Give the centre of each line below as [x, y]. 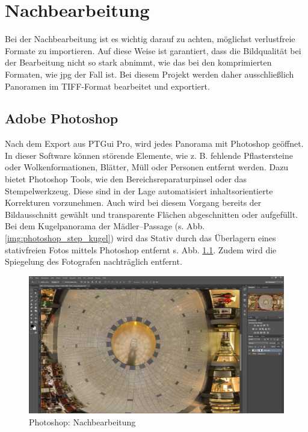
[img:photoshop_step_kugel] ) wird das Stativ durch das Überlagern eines [140, 238]
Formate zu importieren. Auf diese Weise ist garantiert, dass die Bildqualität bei [153, 50]
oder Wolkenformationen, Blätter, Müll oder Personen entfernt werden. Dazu [147, 167]
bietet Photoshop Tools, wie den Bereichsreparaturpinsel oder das [126, 179]
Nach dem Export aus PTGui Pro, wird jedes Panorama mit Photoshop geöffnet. [154, 143]
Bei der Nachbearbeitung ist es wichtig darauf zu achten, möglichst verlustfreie [150, 39]
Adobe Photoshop [62, 118]
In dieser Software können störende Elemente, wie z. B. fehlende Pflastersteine [149, 155]
